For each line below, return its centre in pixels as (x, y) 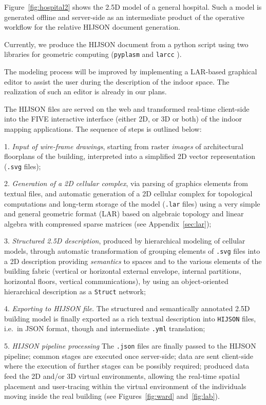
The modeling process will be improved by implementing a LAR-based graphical (131, 72)
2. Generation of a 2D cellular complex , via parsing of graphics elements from (126, 183)
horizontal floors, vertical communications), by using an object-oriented (116, 281)
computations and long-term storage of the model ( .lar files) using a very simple (132, 203)
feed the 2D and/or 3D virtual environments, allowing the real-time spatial (122, 376)
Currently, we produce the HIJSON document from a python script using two (126, 44)
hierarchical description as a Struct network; (75, 291)
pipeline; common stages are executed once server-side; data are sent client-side (129, 356)
